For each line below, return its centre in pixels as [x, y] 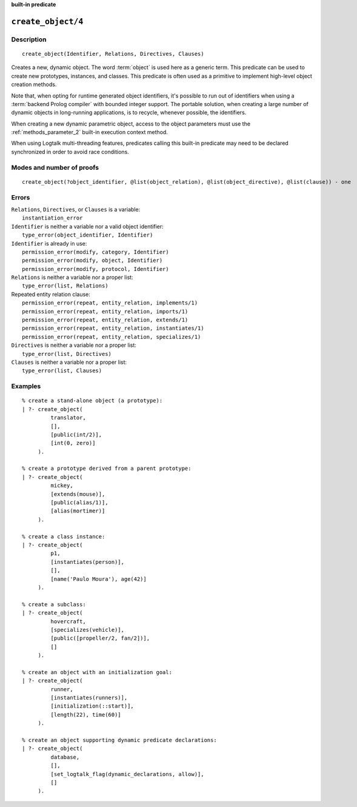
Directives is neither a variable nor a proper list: [74, 345]
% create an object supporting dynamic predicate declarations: [120, 740]
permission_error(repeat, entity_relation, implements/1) [110, 303]
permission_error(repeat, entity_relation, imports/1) [105, 311]
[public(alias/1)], [79, 503]
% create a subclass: [54, 604]
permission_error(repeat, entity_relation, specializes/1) [112, 337]
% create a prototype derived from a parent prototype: [107, 469]
